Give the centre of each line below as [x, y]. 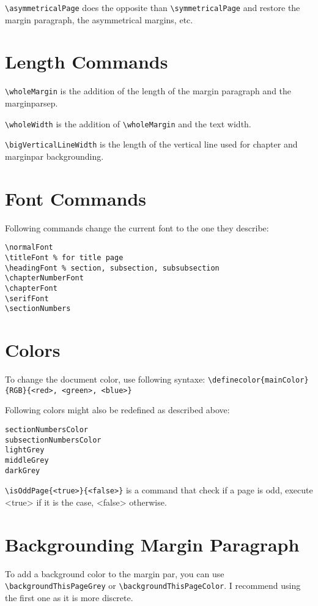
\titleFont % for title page [64, 257]
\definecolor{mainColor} [258, 380]
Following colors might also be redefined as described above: [117, 410]
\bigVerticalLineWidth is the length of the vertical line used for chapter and [151, 144]
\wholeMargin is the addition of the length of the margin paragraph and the [148, 91]
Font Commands [76, 198]
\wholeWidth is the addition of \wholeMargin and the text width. [128, 123]
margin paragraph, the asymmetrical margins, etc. [99, 19]
